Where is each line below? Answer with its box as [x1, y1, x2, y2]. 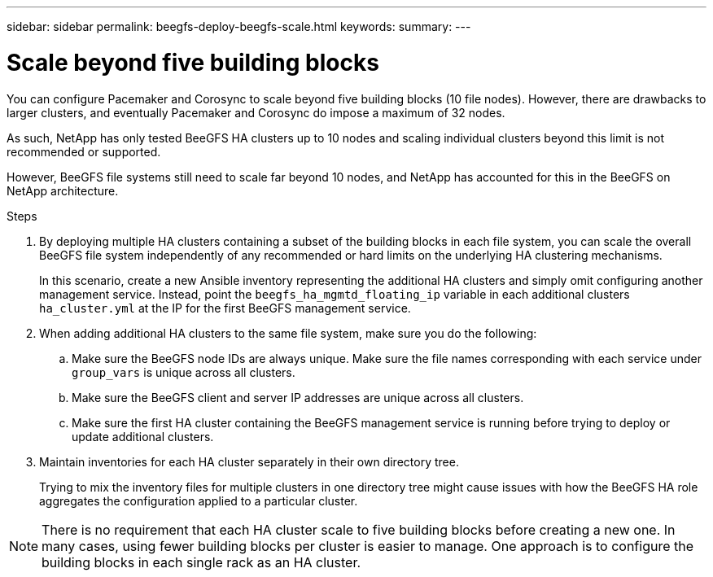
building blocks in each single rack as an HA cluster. [42, 553, 361, 570]
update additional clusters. [72, 429, 214, 444]
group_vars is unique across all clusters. [72, 365, 295, 379]
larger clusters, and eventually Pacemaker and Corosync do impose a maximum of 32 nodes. [7, 105, 505, 120]
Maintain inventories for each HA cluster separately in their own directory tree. [39, 454, 459, 469]
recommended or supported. [7, 144, 161, 159]
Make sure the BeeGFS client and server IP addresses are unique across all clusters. [72, 390, 524, 404]
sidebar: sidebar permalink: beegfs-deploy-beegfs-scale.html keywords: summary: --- [7, 20, 471, 33]
